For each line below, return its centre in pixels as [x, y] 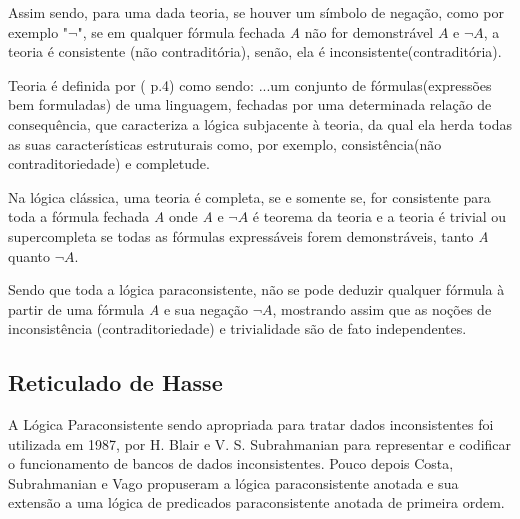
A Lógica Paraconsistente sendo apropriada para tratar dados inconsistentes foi [251, 424]
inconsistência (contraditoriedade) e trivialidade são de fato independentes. [237, 328]
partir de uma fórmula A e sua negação [128, 308]
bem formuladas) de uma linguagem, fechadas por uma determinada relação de [250, 104]
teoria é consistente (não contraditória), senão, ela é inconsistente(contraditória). [255, 51]
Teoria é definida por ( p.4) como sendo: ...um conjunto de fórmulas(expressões [250, 84]
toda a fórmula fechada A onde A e [116, 216]
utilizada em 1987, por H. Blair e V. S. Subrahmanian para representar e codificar [260, 443]
